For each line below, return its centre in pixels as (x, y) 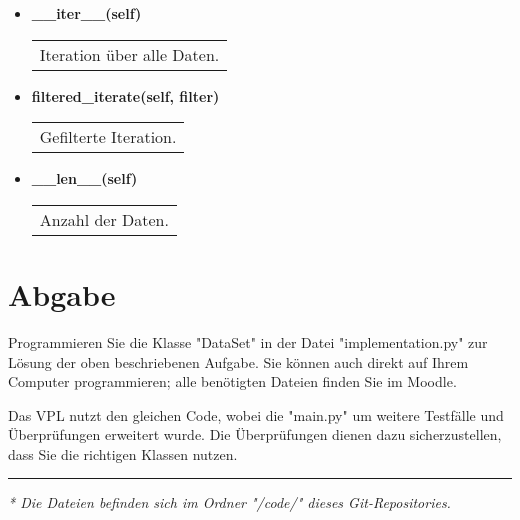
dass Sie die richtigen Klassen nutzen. (123, 453)
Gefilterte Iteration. (108, 137)
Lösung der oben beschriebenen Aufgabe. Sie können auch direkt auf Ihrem (238, 361)
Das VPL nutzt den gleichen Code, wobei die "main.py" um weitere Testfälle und (256, 414)
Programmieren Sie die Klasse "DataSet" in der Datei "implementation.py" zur (248, 341)
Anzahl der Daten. (104, 219)
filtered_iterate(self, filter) (125, 95)
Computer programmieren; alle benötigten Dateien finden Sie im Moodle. (232, 381)
